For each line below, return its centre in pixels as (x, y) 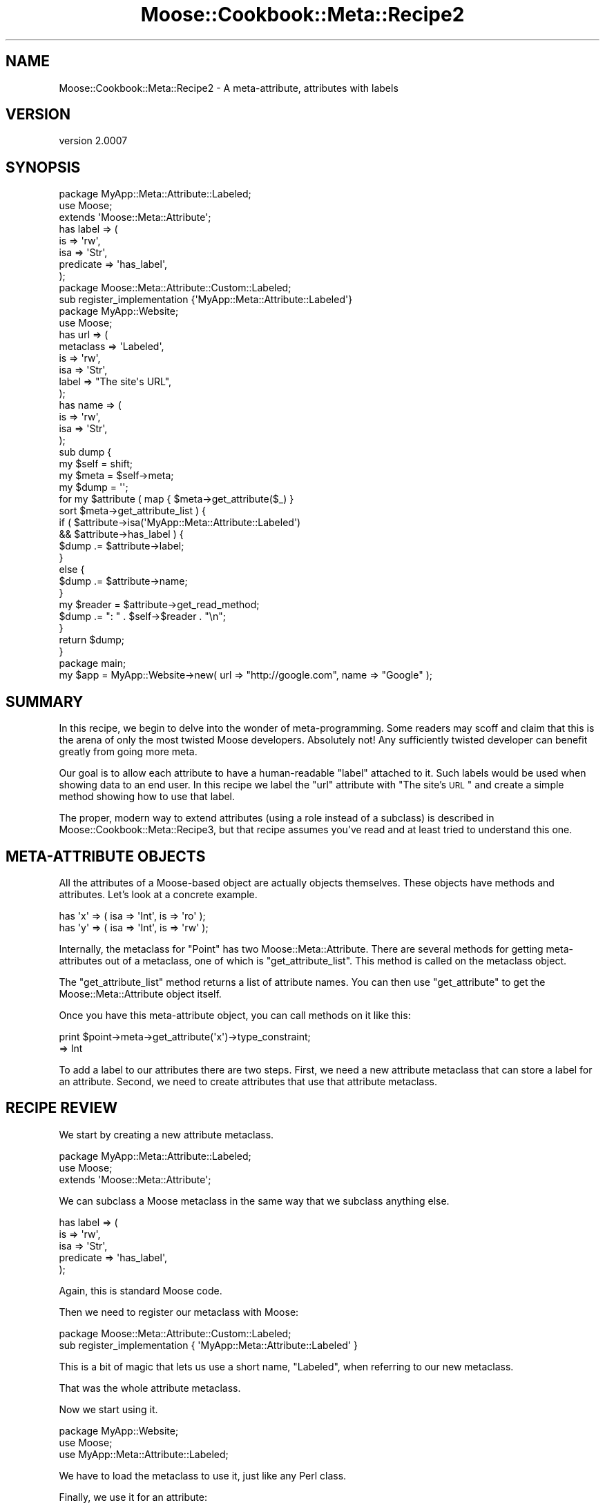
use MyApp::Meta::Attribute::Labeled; (144, 1454)
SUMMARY (45, 701)
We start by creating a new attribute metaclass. (166, 1134)
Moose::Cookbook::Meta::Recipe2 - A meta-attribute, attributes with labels (229, 88)
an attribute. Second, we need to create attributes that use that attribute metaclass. (248, 1081)
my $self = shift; (96, 464)
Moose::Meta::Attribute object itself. (140, 993)
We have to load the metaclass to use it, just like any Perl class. (203, 1475)
